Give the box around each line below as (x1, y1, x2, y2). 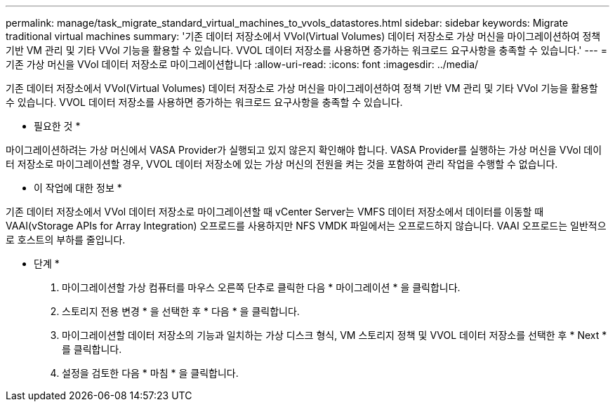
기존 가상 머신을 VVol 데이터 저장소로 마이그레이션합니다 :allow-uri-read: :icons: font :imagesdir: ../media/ (6, 58, 479, 70)
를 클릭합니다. (62, 343, 122, 355)
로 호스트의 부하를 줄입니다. (6, 234, 126, 246)
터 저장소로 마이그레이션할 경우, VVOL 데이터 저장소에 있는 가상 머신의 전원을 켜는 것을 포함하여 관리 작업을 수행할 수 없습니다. (6, 158, 558, 170)
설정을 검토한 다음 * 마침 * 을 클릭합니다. (62, 367, 239, 379)
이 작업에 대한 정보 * (34, 182, 122, 194)
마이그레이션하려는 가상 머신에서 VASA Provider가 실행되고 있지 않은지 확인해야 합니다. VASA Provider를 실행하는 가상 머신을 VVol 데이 (6, 144, 602, 156)
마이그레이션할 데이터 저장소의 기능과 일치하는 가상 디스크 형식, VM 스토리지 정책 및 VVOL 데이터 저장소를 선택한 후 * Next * (62, 329, 607, 341)
